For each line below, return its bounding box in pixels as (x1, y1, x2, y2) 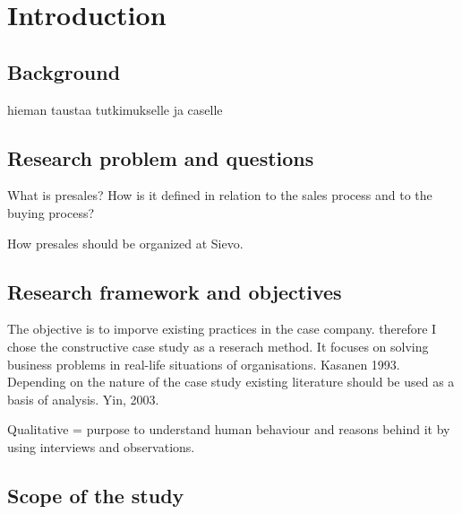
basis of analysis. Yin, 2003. (7, 389, 159, 408)
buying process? (7, 203, 95, 222)
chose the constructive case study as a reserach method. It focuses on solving (7, 336, 429, 355)
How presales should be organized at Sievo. (7, 233, 244, 252)
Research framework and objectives (7, 277, 342, 305)
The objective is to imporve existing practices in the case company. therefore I (7, 319, 437, 338)
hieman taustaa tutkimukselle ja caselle (7, 100, 223, 118)
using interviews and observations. (7, 437, 195, 456)
